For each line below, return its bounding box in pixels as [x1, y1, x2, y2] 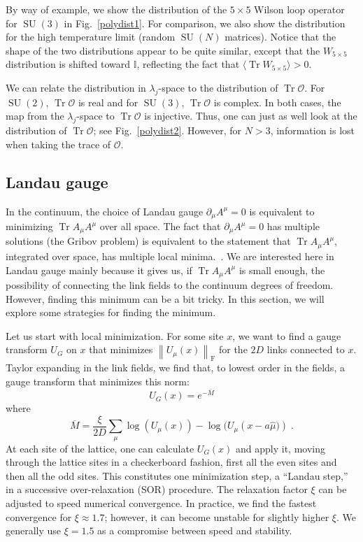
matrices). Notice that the [225, 29, 336, 44]
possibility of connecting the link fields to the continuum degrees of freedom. [6, 277, 334, 292]
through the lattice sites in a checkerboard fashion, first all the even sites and [6, 455, 337, 469]
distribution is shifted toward [6, 57, 131, 71]
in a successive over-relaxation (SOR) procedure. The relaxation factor [6, 482, 308, 497]
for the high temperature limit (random [6, 29, 176, 44]
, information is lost [270, 123, 355, 138]
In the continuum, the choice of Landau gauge [6, 204, 204, 218]
